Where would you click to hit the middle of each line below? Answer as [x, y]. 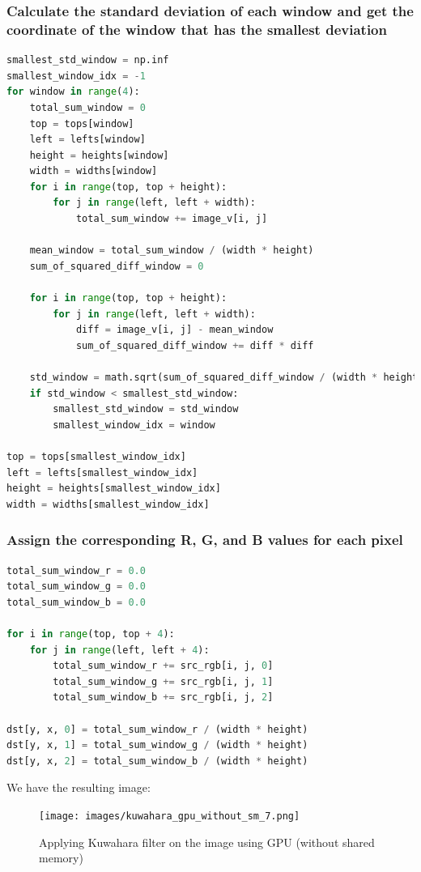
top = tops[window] [82, 123]
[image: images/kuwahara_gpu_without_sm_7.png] [170, 816]
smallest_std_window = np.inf [88, 60]
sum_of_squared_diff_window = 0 [117, 266]
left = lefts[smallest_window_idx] [102, 472]
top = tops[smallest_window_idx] [96, 456]
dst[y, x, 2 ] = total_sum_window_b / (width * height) [157, 761]
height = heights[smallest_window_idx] [114, 489]
